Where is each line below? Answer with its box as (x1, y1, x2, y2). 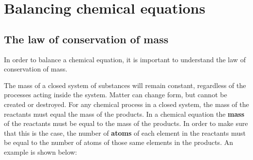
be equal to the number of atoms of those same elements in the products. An (4, 137, 233, 147)
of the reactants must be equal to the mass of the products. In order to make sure (4, 118, 248, 128)
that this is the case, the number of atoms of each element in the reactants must (4, 127, 246, 138)
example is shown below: (4, 146, 77, 157)
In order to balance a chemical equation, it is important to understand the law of (4, 54, 246, 64)
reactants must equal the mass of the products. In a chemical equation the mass (4, 108, 245, 119)
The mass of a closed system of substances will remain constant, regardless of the (4, 80, 246, 90)
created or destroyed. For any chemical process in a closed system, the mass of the (4, 99, 249, 109)
